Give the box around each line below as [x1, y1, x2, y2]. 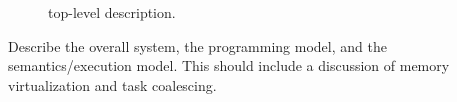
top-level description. [48, 2, 176, 22]
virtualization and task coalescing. [8, 74, 217, 95]
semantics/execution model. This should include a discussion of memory [8, 55, 450, 76]
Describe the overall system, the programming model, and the [8, 35, 387, 56]
